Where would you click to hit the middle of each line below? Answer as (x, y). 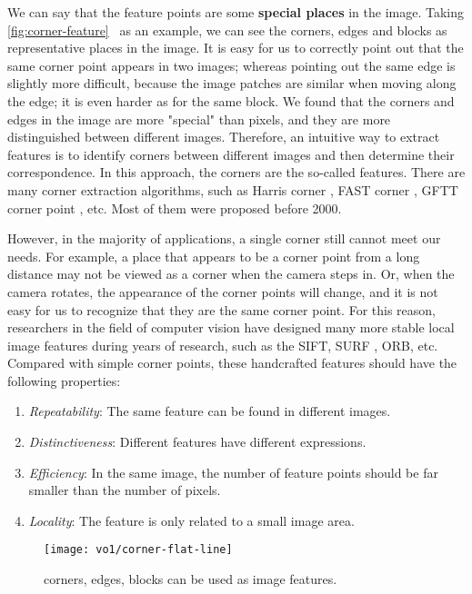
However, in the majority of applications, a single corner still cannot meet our (224, 238)
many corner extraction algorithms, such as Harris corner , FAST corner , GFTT (233, 189)
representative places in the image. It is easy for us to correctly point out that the (236, 48)
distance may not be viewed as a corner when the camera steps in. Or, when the (231, 274)
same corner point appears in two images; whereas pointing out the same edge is (231, 65)
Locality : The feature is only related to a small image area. (191, 520)
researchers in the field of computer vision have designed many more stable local (231, 327)
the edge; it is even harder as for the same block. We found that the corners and (231, 100)
